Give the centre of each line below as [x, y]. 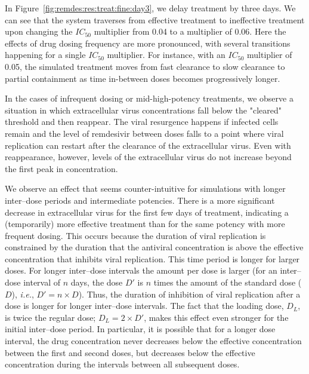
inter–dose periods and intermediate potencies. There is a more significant [140, 200]
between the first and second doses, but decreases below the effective [130, 352]
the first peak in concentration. [61, 168]
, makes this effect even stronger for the [216, 317]
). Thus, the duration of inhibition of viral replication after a [189, 294]
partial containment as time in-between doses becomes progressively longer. [143, 78]
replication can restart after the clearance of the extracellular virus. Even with [148, 145]
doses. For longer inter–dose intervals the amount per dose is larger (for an [141, 270]
